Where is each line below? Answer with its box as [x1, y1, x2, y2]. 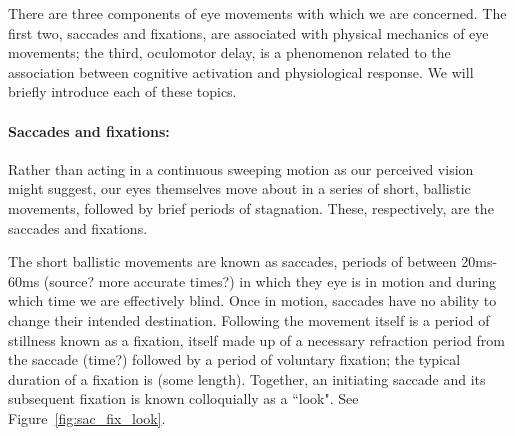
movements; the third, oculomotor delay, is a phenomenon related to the [8, 42, 451, 63]
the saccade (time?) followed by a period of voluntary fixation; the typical [8, 349, 461, 370]
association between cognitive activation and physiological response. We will [8, 61, 474, 82]
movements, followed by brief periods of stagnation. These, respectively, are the [8, 197, 494, 218]
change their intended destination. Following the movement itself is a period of [8, 309, 490, 330]
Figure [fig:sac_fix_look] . [8, 407, 166, 428]
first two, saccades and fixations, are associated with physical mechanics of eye [8, 22, 489, 43]
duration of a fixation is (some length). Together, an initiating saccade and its [8, 368, 486, 389]
